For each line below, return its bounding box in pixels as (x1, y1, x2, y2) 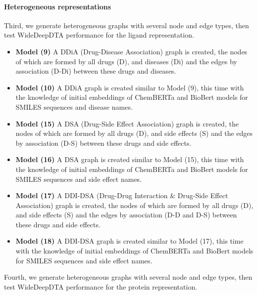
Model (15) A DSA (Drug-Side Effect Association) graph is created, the (15, 118, 239, 128)
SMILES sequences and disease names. (15, 101, 133, 112)
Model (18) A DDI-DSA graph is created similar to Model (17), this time (15, 236, 244, 246)
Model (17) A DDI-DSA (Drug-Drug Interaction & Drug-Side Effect (15, 190, 228, 201)
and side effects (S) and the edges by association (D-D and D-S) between (15, 210, 237, 220)
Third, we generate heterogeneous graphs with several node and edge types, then (4, 20, 249, 30)
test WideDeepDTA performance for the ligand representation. (4, 30, 194, 40)
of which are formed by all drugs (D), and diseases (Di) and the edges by (15, 56, 237, 66)
